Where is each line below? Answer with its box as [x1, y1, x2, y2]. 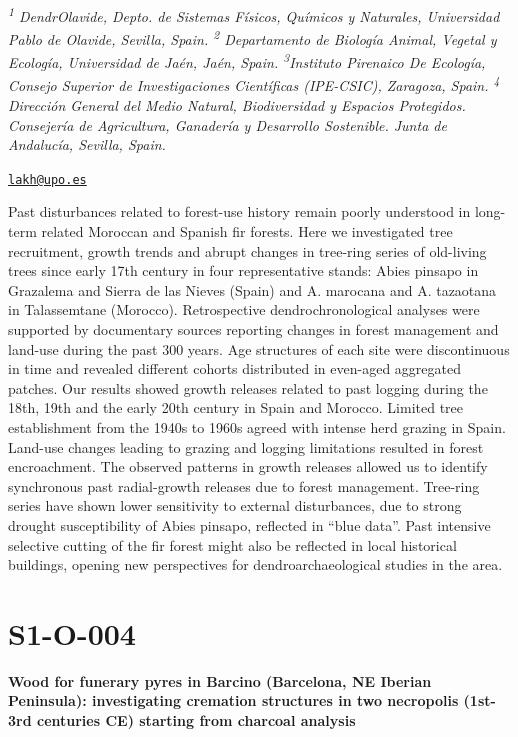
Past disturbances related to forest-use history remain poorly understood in [8, 201, 471, 222]
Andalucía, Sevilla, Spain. [8, 134, 166, 155]
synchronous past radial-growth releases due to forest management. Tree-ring [8, 475, 480, 496]
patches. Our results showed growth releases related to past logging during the [8, 377, 488, 398]
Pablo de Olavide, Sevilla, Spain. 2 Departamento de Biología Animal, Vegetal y [8, 26, 497, 49]
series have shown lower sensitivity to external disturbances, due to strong [8, 495, 462, 516]
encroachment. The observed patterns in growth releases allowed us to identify [8, 456, 488, 477]
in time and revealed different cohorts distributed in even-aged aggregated [8, 358, 462, 379]
